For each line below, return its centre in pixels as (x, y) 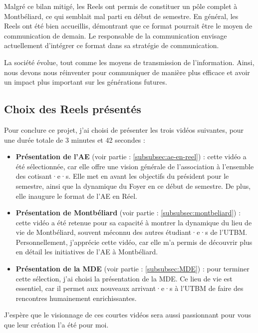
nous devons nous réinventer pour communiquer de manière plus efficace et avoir (127, 72)
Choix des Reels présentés (73, 109)
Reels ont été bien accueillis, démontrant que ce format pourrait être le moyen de (128, 26)
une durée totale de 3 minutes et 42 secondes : (75, 139)
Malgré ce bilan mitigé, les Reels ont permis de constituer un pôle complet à (121, 6)
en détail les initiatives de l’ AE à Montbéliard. (87, 252)
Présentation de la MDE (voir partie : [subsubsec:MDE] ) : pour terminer (132, 269)
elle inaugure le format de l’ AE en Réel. (76, 196)
